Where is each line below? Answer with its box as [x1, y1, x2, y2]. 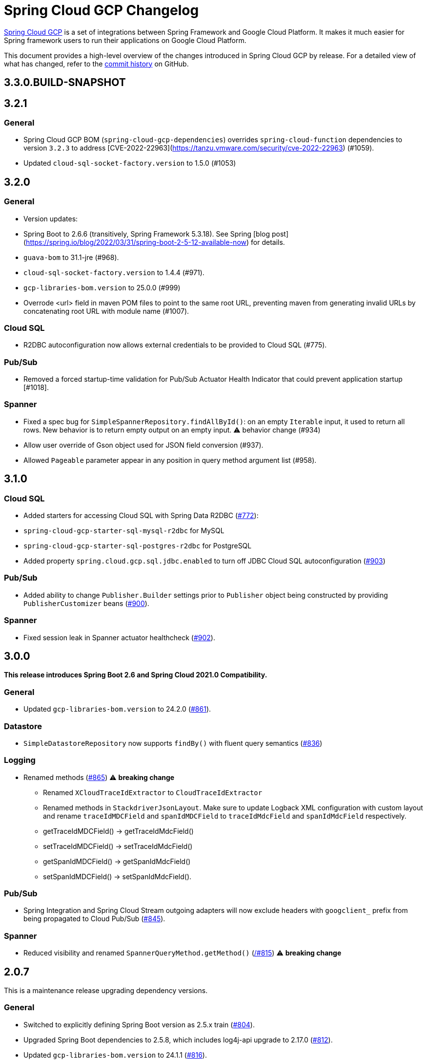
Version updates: [23, 214, 78, 223]
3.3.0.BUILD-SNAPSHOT [4, 76, 126, 89]
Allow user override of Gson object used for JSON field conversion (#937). [23, 440, 264, 449]
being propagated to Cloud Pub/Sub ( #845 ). [23, 914, 165, 923]
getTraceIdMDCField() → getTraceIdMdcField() [43, 826, 194, 835]
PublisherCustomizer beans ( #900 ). [23, 599, 149, 607]
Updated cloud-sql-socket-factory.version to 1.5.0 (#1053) [23, 159, 236, 168]
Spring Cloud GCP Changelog [4, 2, 199, 19]
